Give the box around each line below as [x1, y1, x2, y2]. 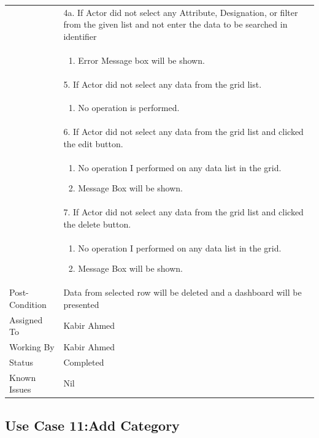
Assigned [9, 313, 43, 326]
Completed [63, 355, 104, 368]
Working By [9, 340, 55, 353]
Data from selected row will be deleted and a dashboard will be [63, 286, 302, 299]
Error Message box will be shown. [78, 53, 205, 66]
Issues [9, 383, 31, 396]
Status [9, 355, 33, 368]
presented [63, 298, 99, 310]
